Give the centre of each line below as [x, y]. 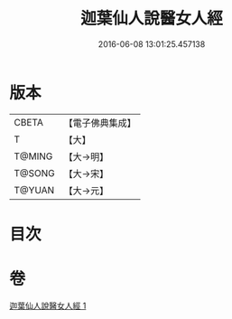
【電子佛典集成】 [100, 123]
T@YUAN [34, 190]
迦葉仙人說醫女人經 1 [48, 305]
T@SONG [35, 173]
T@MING [33, 156]
